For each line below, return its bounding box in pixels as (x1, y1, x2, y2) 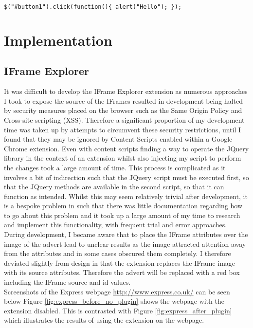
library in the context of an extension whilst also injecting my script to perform (4, 153, 241, 163)
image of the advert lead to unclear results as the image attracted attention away (4, 238, 246, 249)
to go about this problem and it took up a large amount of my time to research (4, 210, 240, 220)
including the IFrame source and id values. (4, 277, 131, 287)
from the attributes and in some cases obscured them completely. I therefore (4, 248, 231, 258)
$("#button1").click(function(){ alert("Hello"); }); (4, 3, 182, 10)
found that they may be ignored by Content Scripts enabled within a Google (4, 134, 233, 144)
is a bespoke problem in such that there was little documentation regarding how (4, 200, 243, 211)
